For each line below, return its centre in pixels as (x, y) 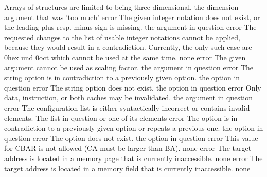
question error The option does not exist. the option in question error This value (131, 138)
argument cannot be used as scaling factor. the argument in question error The (129, 67)
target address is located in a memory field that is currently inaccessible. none (127, 168)
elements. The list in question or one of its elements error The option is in (121, 118)
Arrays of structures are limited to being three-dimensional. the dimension (121, 7)
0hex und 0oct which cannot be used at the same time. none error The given (125, 57)
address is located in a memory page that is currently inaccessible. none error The (133, 158)
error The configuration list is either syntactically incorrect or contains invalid (127, 107)
